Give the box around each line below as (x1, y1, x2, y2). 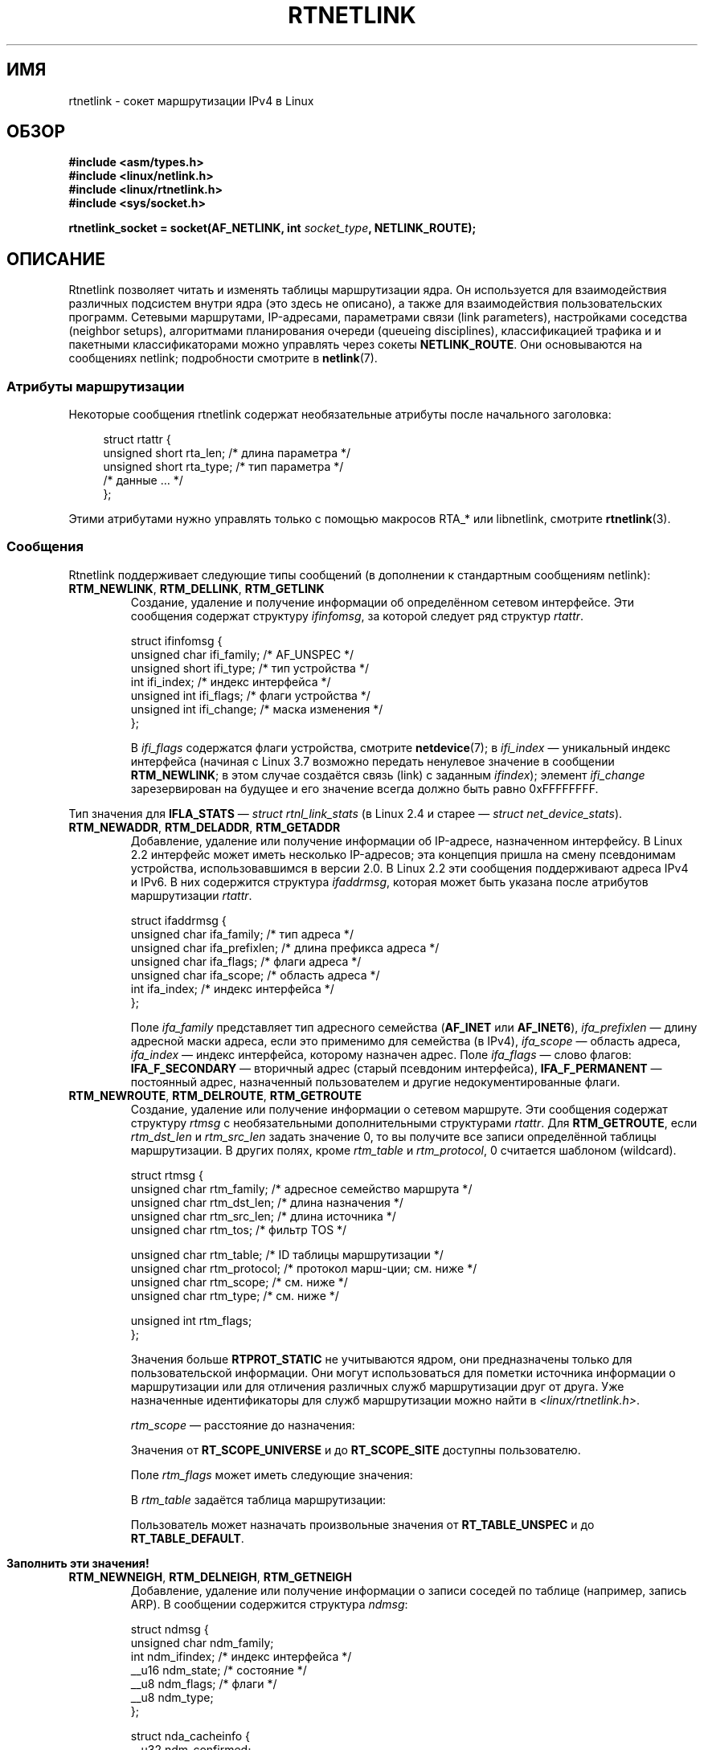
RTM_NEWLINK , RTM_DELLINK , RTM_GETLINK (68, 581, 325, 595)
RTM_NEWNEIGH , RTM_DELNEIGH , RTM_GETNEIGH (68, 1569, 353, 1584)
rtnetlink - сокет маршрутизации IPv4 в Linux (68, 93, 314, 108)
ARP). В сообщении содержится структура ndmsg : (130, 1597, 408, 1611)
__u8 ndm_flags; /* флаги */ (130, 1676, 277, 1691)
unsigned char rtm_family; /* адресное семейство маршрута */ (130, 1181, 473, 1196)
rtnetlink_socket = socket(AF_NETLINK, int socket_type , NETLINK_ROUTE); (68, 221, 477, 235)
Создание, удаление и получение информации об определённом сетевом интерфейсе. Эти (130, 595, 634, 609)
